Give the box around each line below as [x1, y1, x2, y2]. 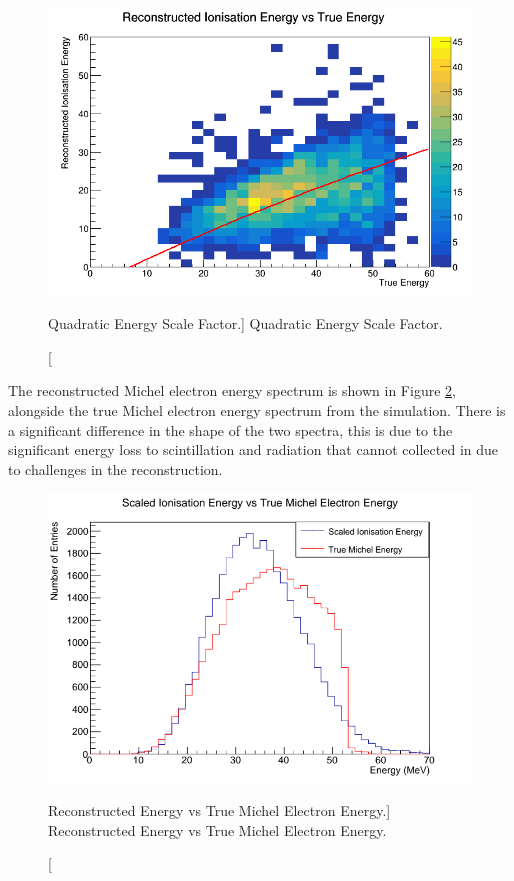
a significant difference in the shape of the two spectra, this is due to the [8, 419, 453, 440]
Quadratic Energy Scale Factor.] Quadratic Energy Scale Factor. [48, 313, 443, 334]
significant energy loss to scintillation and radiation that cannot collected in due [8, 439, 499, 460]
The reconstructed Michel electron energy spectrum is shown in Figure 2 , [8, 380, 456, 401]
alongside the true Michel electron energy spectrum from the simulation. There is [8, 399, 506, 420]
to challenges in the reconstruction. [8, 458, 223, 479]
